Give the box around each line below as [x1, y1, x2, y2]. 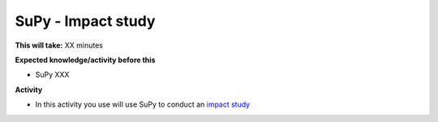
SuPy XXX [35, 69, 70, 80]
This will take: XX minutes [15, 40, 103, 50]
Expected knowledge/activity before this [15, 55, 156, 65]
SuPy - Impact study [15, 12, 156, 30]
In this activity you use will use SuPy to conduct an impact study [35, 99, 251, 109]
